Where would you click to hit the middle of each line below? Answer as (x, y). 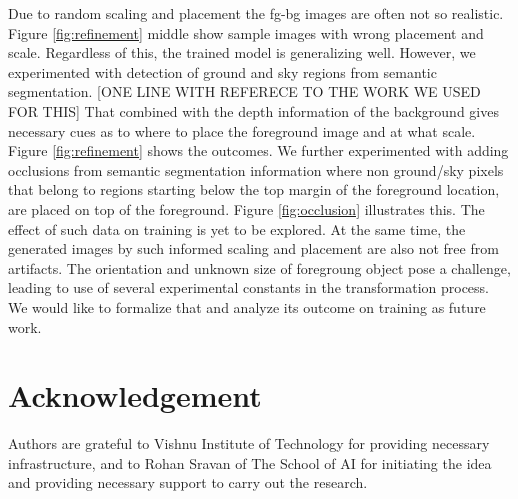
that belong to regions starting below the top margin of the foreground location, (254, 189)
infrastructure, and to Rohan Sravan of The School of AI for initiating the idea (250, 462)
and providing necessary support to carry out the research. (188, 482)
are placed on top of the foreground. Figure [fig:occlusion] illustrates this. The (246, 208)
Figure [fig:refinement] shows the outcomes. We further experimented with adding (258, 150)
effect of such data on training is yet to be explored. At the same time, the (237, 228)
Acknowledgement (135, 395)
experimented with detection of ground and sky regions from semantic (222, 71)
